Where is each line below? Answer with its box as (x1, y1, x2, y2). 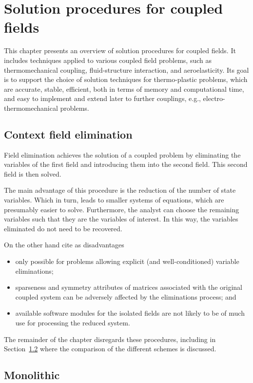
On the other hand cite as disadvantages (4, 240, 124, 250)
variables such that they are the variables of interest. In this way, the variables (4, 214, 238, 224)
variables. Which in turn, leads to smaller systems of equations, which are (4, 195, 224, 205)
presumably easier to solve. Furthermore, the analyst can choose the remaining (4, 204, 239, 214)
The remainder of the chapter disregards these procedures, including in (4, 334, 216, 344)
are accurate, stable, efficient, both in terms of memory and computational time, (4, 83, 244, 94)
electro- (203, 93, 225, 103)
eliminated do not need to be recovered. (4, 223, 122, 233)
